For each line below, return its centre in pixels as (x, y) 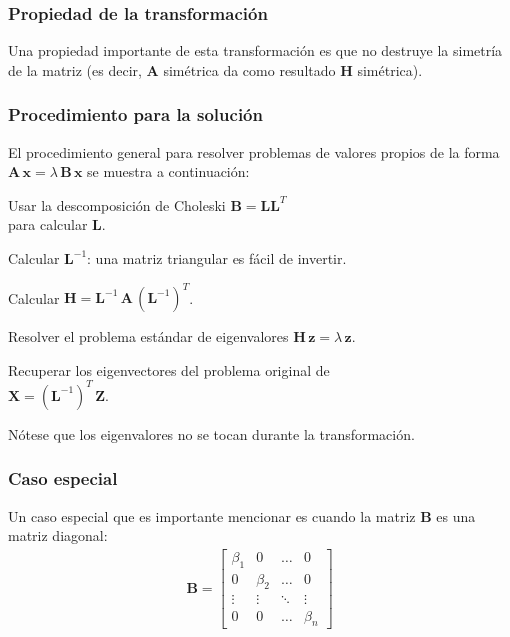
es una (456, 515)
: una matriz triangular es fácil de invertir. (217, 258)
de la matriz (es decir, (75, 69)
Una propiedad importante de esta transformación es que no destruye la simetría (255, 50)
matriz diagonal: (58, 535)
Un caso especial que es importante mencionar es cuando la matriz (212, 515)
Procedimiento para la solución (135, 114)
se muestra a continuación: (168, 171)
